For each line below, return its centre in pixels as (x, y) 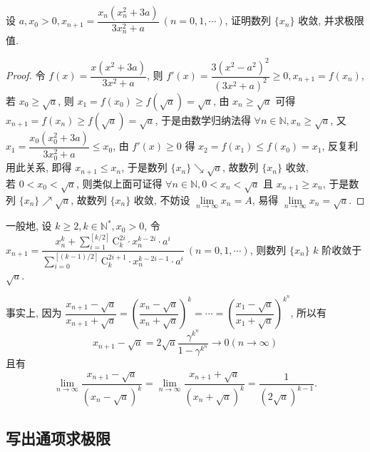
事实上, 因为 (34, 313)
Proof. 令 (26, 75)
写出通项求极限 (58, 438)
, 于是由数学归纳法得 (203, 119)
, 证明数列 (248, 20)
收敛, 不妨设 (162, 199)
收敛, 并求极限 (331, 20)
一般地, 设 (29, 226)
